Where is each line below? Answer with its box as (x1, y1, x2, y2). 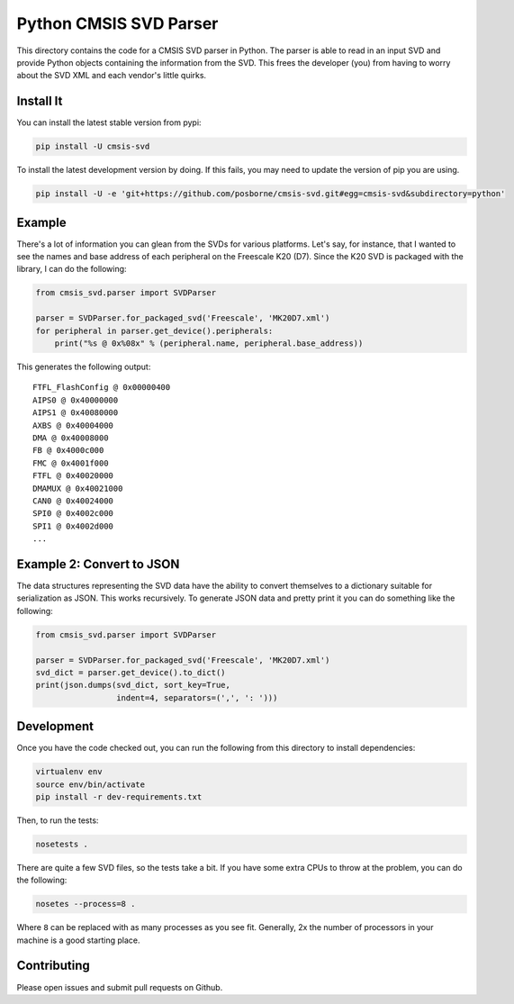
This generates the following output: (16, 361, 151, 372)
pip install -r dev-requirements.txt (35, 791, 203, 801)
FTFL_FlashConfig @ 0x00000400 (32, 383, 171, 393)
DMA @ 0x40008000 (32, 432, 109, 443)
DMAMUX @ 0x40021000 (32, 483, 123, 493)
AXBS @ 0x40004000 (32, 420, 114, 430)
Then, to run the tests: (16, 815, 99, 826)
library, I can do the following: (16, 264, 127, 275)
